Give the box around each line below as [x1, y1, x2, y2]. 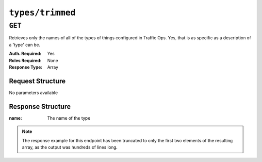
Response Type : [9, 64, 43, 70]
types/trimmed [9, 7, 76, 18]
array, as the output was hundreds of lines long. [22, 144, 118, 150]
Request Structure [9, 77, 66, 85]
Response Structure [9, 102, 71, 111]
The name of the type [47, 115, 91, 121]
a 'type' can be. [9, 42, 41, 48]
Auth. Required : [9, 51, 42, 57]
